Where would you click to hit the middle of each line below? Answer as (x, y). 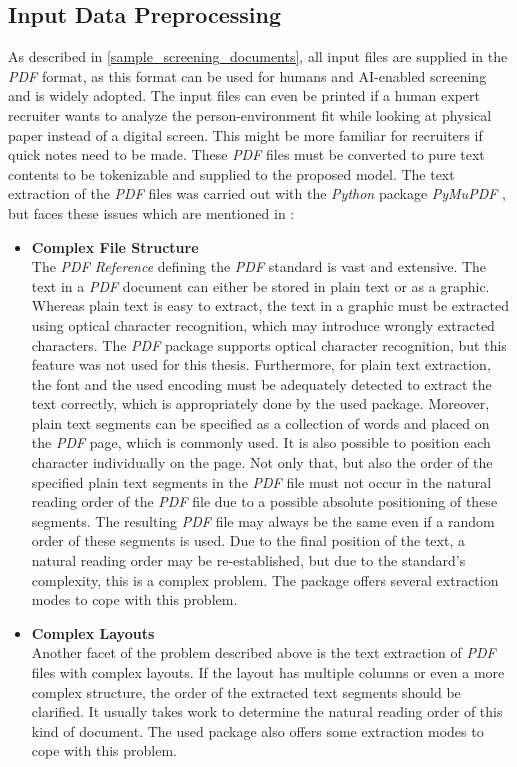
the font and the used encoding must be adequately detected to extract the (261, 383)
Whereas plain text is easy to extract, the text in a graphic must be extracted (270, 305)
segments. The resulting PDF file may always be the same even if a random (263, 520)
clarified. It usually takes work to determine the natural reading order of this (267, 711)
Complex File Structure (115, 246)
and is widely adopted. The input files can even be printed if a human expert (244, 95)
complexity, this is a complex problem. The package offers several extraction (265, 579)
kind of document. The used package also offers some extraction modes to (257, 730)
